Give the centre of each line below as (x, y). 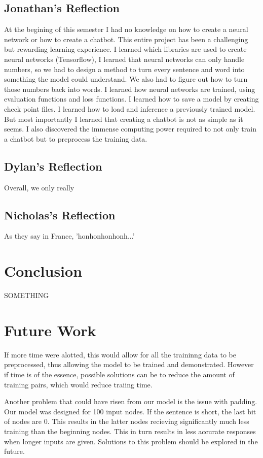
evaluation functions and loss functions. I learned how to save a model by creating (131, 99)
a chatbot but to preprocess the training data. (76, 138)
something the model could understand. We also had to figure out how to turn (126, 79)
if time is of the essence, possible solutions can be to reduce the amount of (119, 374)
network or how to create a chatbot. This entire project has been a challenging (126, 39)
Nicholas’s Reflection (60, 215)
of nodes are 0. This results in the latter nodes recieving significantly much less (127, 421)
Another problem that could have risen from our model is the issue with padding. (131, 401)
